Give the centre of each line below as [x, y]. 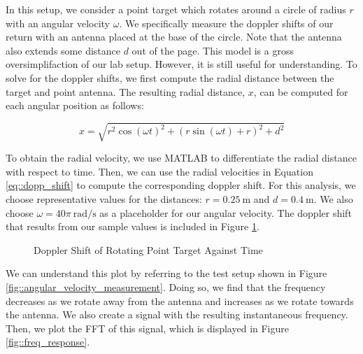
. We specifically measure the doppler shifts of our [226, 23]
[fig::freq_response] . [48, 342]
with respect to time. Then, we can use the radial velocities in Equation [159, 171]
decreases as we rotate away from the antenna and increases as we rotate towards [180, 300]
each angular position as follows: [75, 105]
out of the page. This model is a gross [213, 50]
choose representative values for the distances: [104, 199]
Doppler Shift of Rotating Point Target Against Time [148, 249]
